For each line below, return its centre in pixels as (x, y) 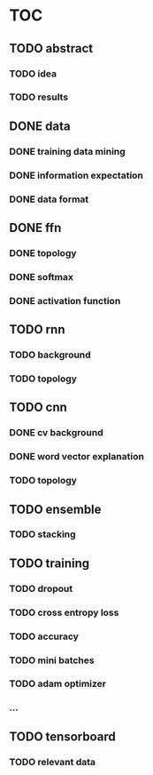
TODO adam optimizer (58, 683)
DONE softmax (41, 276)
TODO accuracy (44, 636)
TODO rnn (37, 330)
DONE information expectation (76, 175)
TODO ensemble (55, 509)
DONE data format (49, 199)
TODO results (39, 97)
